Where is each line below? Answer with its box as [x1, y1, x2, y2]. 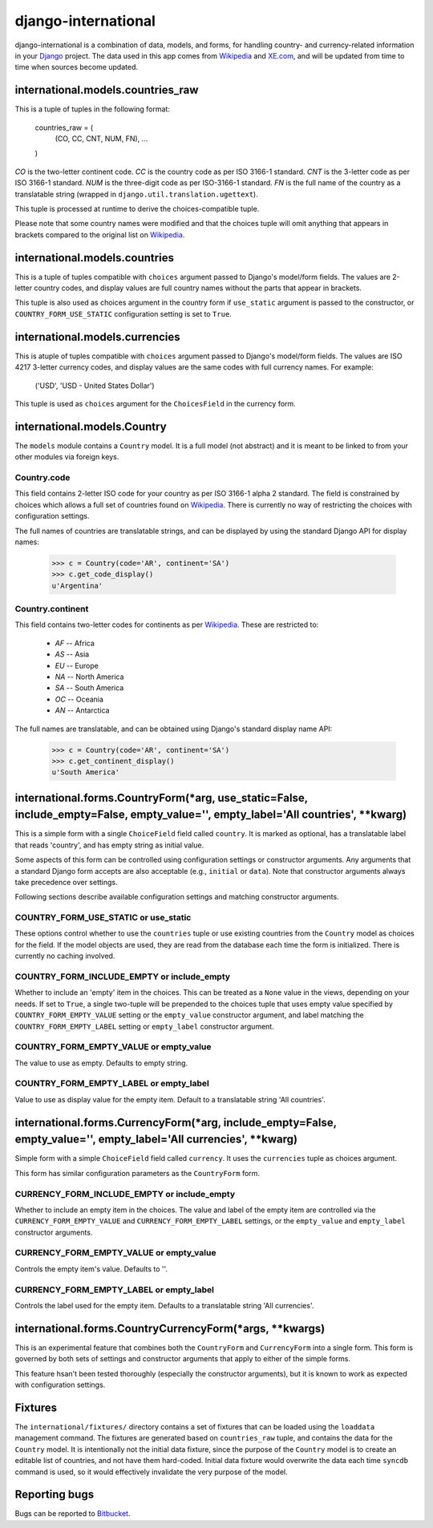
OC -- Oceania [55, 694, 104, 704]
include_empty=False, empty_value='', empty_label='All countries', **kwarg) [14, 808, 407, 822]
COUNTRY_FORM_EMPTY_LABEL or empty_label [14, 1078, 210, 1089]
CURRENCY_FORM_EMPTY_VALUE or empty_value [14, 1247, 216, 1259]
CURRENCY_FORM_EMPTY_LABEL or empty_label [14, 1283, 214, 1295]
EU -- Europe [55, 661, 99, 670]
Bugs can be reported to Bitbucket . [14, 1509, 131, 1518]
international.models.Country [14, 419, 168, 433]
